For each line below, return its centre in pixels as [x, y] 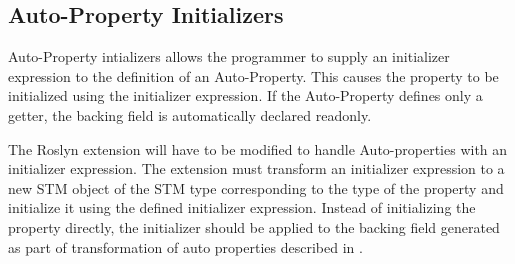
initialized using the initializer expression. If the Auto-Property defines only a [245, 95]
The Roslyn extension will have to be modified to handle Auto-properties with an [258, 148]
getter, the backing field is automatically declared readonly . [190, 114]
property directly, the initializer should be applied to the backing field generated [254, 226]
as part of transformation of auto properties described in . [185, 246]
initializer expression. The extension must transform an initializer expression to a [256, 168]
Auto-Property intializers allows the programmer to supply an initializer [229, 56]
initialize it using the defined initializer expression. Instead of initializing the [242, 207]
